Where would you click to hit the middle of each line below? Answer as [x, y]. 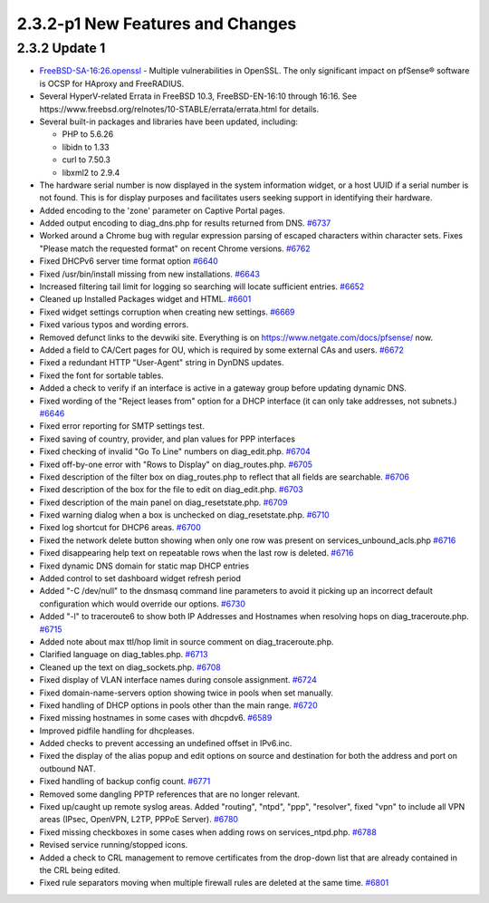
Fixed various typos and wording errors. [114, 325]
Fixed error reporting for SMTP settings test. [122, 426]
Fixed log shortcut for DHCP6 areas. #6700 [120, 528]
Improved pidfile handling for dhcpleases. [117, 731]
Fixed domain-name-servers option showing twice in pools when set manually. [187, 693]
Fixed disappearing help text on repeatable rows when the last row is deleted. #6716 [197, 553]
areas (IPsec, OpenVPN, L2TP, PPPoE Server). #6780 [139, 820]
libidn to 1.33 [86, 147]
